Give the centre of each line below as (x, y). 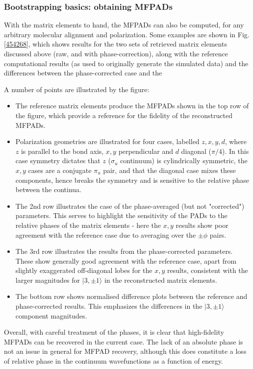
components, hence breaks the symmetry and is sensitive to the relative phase (132, 180)
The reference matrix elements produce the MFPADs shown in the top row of (132, 106)
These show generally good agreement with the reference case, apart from (126, 260)
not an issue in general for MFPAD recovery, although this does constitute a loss (125, 351)
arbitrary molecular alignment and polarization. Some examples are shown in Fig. (127, 34)
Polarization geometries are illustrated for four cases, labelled (107, 141)
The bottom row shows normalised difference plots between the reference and (131, 296)
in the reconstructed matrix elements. (161, 280)
